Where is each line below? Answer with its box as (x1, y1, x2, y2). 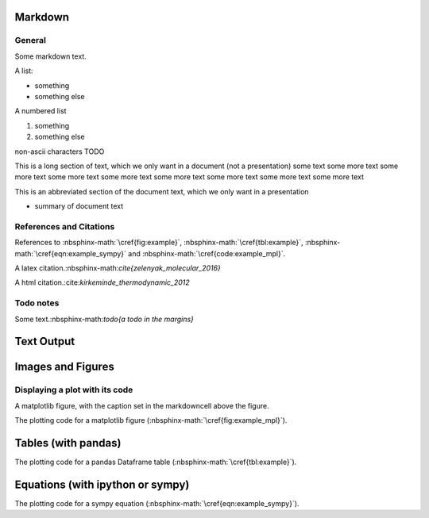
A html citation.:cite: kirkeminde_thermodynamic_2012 (14, 278, 190, 287)
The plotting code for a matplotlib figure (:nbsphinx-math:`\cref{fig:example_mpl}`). (14, 416, 288, 425)
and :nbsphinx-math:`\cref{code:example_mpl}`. (128, 248, 286, 258)
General (14, 35, 47, 46)
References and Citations (14, 221, 115, 232)
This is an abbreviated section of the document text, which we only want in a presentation (14, 186, 309, 196)
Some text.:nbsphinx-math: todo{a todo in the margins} (14, 314, 195, 324)
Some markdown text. (14, 52, 87, 61)
